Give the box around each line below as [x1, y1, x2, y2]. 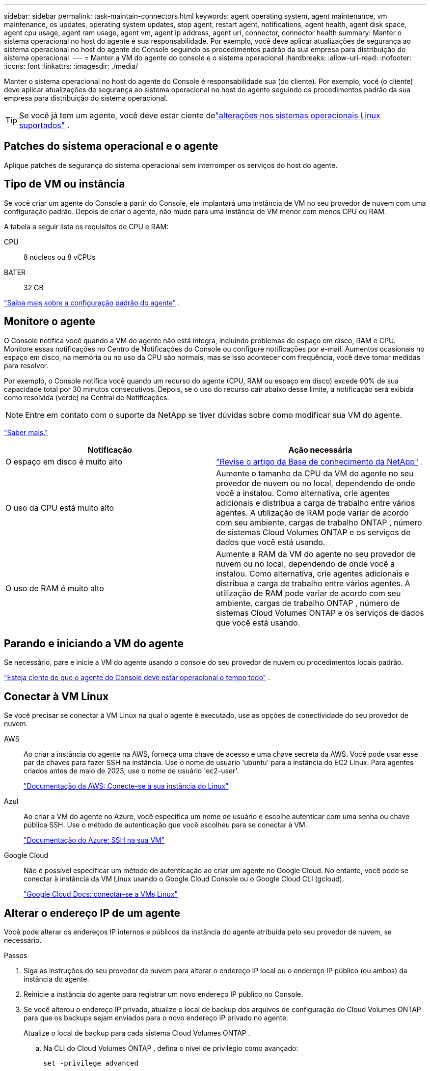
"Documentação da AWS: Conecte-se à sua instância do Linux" [24, 782, 229, 791]
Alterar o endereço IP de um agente [4, 906, 181, 919]
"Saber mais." [4, 428, 48, 437]
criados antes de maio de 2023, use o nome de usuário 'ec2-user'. [24, 767, 239, 775]
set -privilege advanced [43, 1059, 138, 1068]
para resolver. [4, 361, 49, 370]
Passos [4, 951, 27, 960]
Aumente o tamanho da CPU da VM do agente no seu [216, 468, 414, 478]
